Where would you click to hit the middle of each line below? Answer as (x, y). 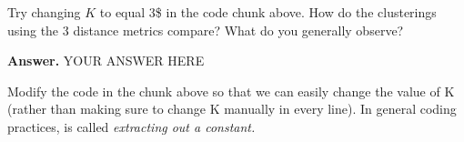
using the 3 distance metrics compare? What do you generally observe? (206, 30)
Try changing (44, 12)
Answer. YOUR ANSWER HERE (106, 61)
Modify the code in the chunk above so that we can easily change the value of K (231, 91)
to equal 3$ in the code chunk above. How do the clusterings (268, 12)
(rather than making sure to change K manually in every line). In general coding (232, 109)
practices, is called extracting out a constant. (131, 126)
